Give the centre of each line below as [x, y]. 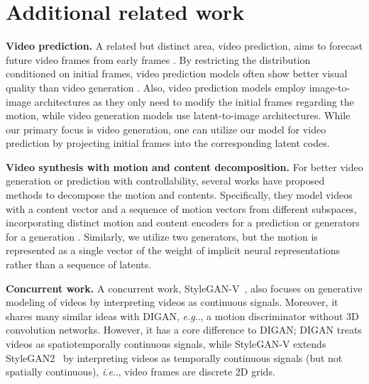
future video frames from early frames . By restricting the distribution [158, 59]
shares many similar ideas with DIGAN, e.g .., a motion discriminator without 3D [182, 316]
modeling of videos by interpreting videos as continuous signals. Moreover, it [172, 302]
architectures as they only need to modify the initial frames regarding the [194, 101]
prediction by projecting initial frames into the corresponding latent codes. [168, 143]
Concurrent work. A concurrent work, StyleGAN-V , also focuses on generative [184, 288]
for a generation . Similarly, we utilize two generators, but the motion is [162, 236]
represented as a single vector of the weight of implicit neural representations [173, 250]
